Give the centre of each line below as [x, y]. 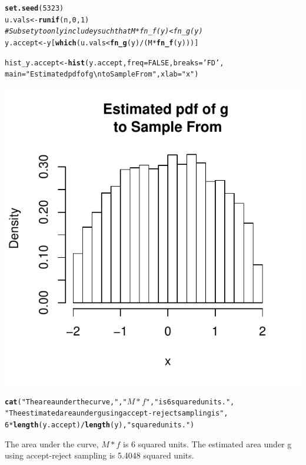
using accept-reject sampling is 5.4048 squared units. [99, 455]
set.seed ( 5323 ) [34, 8]
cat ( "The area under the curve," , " [66, 402]
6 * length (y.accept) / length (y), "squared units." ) [100, 425]
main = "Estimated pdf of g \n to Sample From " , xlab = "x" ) [102, 74]
